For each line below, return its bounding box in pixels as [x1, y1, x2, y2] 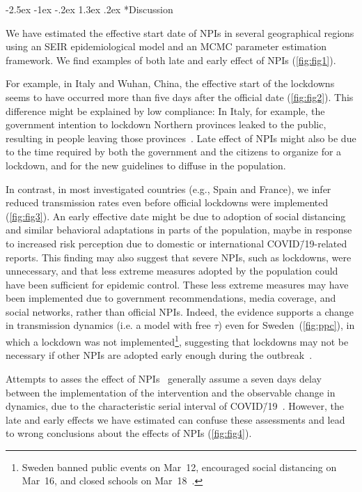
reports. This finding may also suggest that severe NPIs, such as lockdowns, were [6, 249, 352, 264]
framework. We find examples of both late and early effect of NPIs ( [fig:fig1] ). [6, 52, 336, 67]
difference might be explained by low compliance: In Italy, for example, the [6, 103, 325, 118]
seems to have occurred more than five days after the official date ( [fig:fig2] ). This [6, 89, 354, 104]
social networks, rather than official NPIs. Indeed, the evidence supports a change [6, 304, 354, 318]
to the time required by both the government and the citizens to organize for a [6, 144, 342, 159]
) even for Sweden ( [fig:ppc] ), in [218, 318, 355, 332]
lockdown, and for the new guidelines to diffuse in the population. [6, 157, 286, 172]
